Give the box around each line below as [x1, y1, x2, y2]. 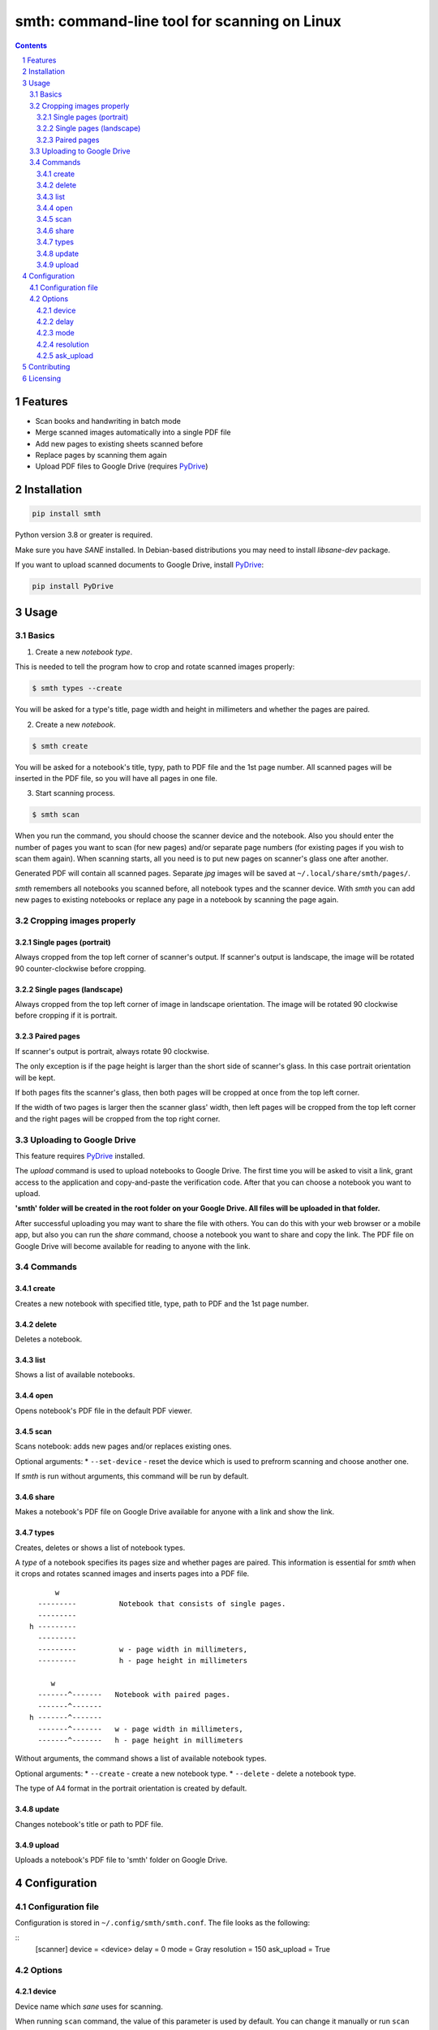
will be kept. [15, 1073, 56, 1082]
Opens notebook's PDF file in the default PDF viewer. [15, 1406, 192, 1415]
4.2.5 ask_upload [36, 351, 93, 361]
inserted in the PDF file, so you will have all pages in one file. [15, 773, 218, 783]
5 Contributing [22, 362, 71, 372]
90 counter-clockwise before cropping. [15, 963, 146, 974]
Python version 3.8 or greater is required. [15, 530, 153, 540]
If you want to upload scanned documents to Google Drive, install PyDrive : [15, 560, 264, 570]
